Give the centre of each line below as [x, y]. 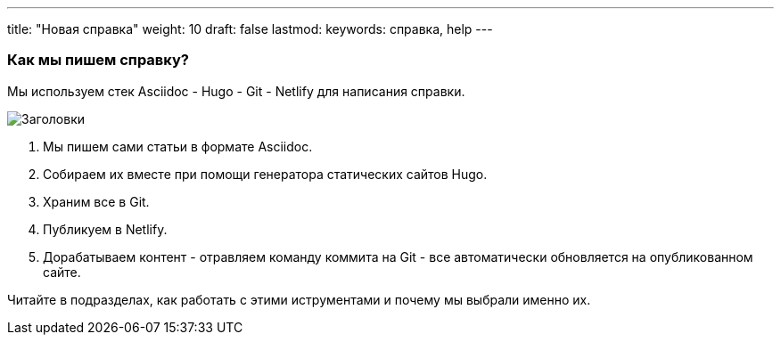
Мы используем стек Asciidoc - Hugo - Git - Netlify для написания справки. [236, 91]
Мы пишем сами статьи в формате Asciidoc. [178, 146]
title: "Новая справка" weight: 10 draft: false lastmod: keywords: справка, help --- [250, 29]
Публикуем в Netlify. [105, 229]
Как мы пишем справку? [98, 60]
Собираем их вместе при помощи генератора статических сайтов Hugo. [265, 174]
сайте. [62, 272]
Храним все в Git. [96, 201]
